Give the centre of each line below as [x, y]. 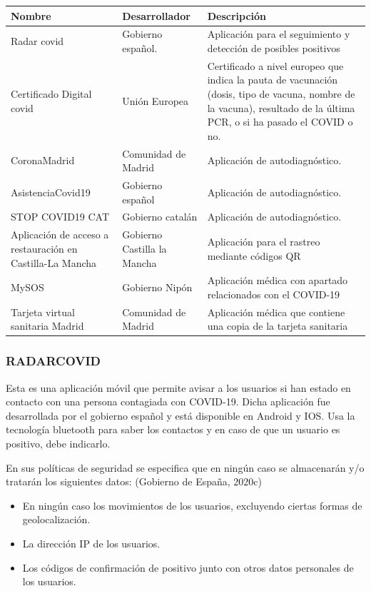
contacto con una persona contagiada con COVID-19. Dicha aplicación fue [168, 401]
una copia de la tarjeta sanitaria [278, 326]
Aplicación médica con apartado [278, 280]
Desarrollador [156, 15]
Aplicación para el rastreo [264, 242]
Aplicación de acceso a [60, 234]
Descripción [237, 15]
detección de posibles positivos [274, 47]
